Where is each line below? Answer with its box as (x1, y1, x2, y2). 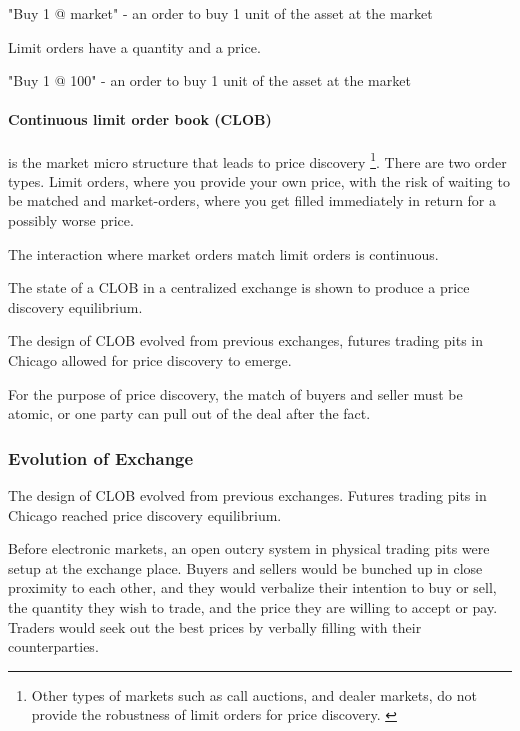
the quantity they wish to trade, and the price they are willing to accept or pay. (8, 596, 498, 617)
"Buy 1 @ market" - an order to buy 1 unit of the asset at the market (8, 3, 433, 23)
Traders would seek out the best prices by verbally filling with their (8, 616, 422, 637)
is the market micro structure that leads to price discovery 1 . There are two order (8, 148, 507, 172)
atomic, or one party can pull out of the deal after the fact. (8, 403, 371, 424)
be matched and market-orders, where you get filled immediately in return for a (8, 190, 497, 211)
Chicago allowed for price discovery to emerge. (8, 349, 292, 370)
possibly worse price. (8, 210, 134, 231)
